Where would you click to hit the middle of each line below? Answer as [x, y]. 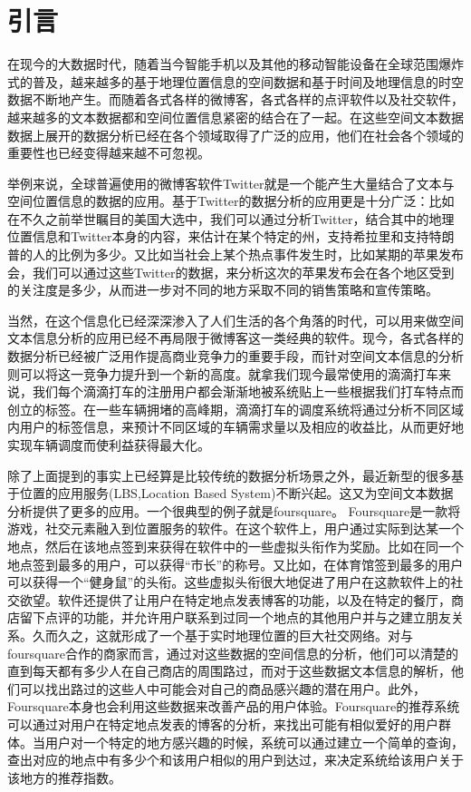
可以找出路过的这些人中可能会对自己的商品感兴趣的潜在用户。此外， [222, 688]
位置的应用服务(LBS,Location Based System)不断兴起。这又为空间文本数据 [236, 493]
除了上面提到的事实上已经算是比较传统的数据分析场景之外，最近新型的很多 [229, 475]
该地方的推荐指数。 [64, 777]
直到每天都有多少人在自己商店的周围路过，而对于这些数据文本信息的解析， [229, 671]
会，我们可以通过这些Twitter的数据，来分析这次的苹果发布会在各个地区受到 [231, 272]
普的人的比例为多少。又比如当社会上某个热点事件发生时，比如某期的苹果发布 [235, 254]
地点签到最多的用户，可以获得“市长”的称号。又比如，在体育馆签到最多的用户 [235, 564]
